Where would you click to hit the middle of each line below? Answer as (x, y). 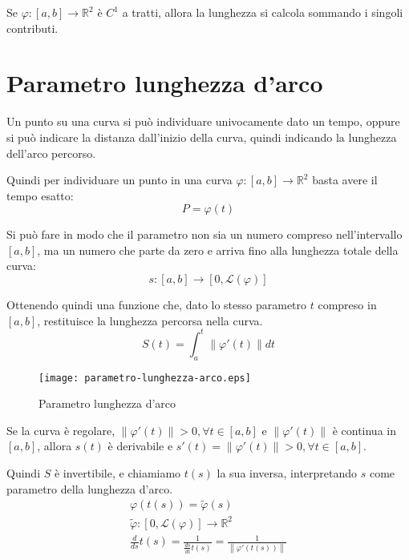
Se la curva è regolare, (61, 430)
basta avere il (345, 180)
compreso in (347, 305)
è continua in (364, 430)
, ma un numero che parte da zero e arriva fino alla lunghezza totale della (218, 250)
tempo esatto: (40, 195)
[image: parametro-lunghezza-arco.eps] (145, 378)
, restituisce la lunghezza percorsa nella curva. (150, 320)
